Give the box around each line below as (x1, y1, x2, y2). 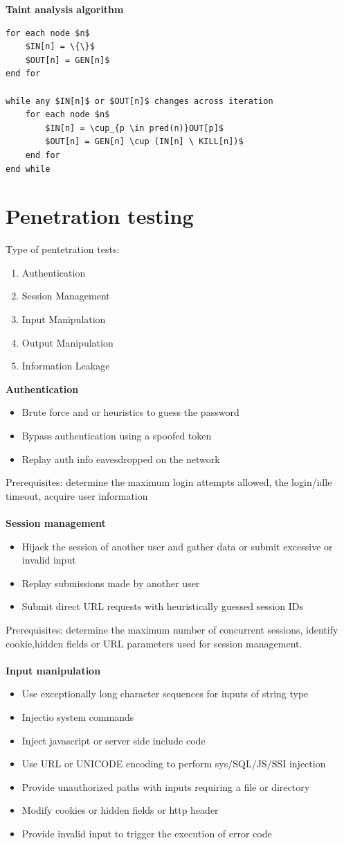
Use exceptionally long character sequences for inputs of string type (21, 686, 309, 701)
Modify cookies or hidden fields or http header (21, 803, 219, 817)
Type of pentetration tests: (6, 242, 120, 256)
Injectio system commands (21, 709, 134, 724)
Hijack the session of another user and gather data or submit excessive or (21, 539, 333, 553)
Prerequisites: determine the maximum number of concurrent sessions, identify (6, 622, 338, 636)
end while (6, 164, 51, 174)
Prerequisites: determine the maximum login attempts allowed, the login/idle (6, 475, 332, 489)
